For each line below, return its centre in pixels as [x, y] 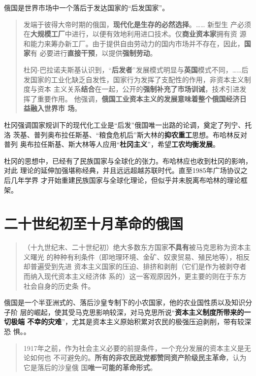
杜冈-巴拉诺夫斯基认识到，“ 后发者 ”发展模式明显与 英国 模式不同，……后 [136, 69]
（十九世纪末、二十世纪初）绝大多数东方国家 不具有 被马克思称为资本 [134, 247]
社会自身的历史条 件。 [59, 286]
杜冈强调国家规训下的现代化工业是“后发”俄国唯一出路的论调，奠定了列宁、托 [128, 124]
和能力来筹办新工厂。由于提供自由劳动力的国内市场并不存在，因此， [134, 43]
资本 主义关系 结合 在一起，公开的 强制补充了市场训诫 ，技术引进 [138, 89]
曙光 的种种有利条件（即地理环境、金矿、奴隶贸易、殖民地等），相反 [140, 256]
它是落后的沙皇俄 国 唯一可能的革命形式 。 [90, 367]
